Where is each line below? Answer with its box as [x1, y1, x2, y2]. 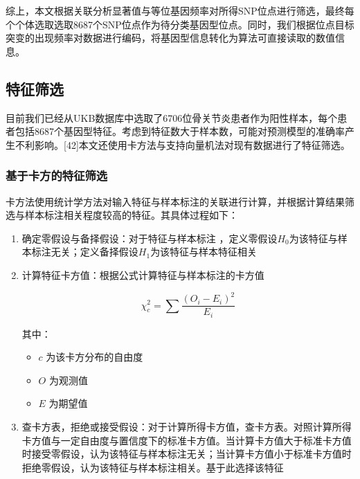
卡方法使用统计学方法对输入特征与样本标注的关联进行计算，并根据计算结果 [6, 194, 345, 208]
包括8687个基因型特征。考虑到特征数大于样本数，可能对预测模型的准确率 [15, 124, 345, 138]
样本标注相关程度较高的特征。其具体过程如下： [24, 208, 238, 222]
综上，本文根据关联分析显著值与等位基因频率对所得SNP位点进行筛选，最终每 [6, 3, 354, 17]
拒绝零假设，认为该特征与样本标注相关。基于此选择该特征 [21, 460, 284, 474]
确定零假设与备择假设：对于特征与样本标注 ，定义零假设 [21, 231, 278, 245]
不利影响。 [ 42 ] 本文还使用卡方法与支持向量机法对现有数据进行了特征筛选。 [15, 137, 350, 152]
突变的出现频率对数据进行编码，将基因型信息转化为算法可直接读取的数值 [6, 30, 335, 45]
